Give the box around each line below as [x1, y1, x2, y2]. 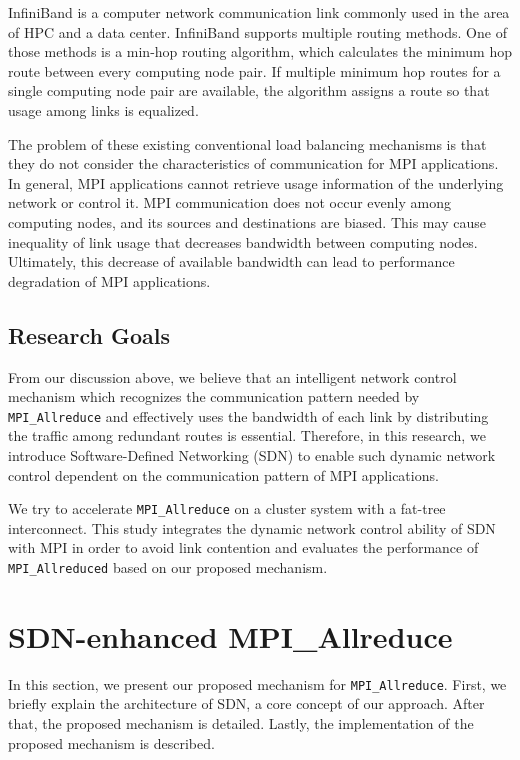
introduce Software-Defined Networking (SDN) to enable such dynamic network [8, 444, 496, 465]
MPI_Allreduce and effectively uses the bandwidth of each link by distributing [8, 405, 489, 426]
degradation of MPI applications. [8, 270, 211, 291]
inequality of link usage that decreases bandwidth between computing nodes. [8, 231, 478, 252]
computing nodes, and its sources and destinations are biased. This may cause [8, 211, 486, 232]
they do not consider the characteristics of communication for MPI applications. [8, 153, 499, 174]
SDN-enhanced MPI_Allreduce [8, 615, 453, 656]
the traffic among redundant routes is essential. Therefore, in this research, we [8, 425, 486, 446]
